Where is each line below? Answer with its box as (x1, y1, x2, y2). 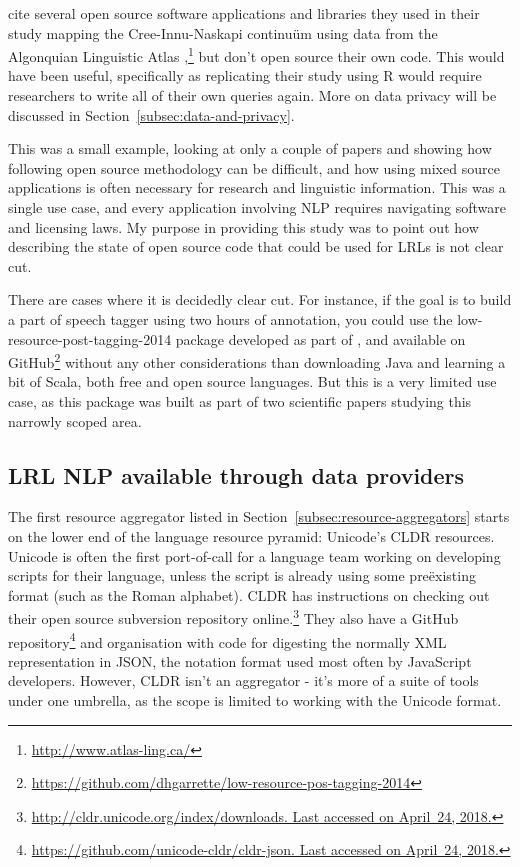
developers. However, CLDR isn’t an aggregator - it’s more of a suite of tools (8, 670, 479, 691)
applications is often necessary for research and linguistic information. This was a (8, 177, 506, 198)
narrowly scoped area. (8, 410, 142, 431)
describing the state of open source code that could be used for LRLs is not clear (8, 236, 504, 257)
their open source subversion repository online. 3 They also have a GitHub (8, 605, 459, 629)
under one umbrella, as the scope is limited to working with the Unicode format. (8, 690, 502, 711)
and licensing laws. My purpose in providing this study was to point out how (8, 216, 479, 237)
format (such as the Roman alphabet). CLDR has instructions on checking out (8, 584, 490, 605)
